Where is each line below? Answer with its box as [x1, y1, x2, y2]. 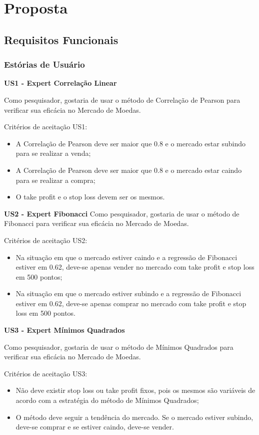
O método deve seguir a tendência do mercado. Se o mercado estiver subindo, [15, 411, 253, 422]
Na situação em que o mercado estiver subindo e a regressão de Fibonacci [15, 288, 241, 299]
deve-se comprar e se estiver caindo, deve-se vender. [15, 421, 174, 432]
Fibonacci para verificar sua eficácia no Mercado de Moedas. [4, 218, 189, 229]
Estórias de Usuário [4, 58, 85, 71]
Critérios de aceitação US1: [4, 121, 87, 132]
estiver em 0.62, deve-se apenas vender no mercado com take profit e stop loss [15, 262, 254, 272]
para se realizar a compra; [15, 174, 95, 185]
